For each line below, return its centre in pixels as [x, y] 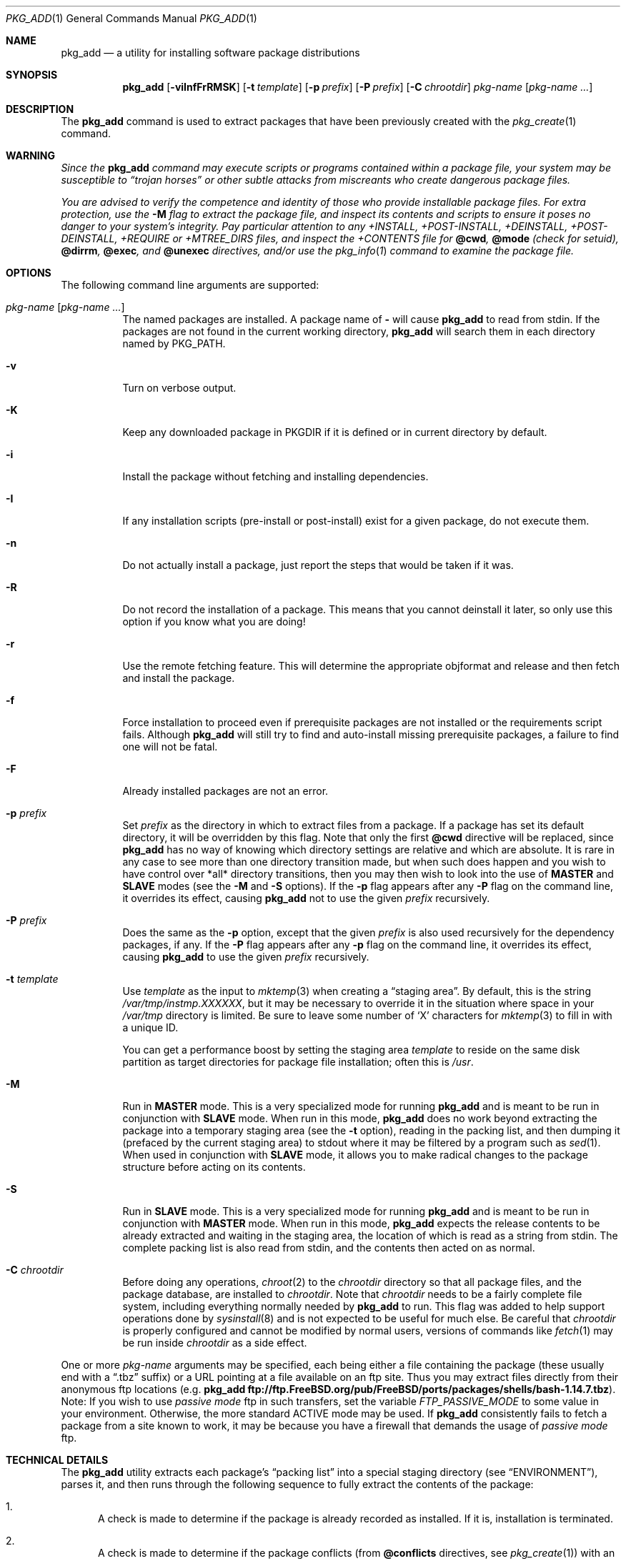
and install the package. [179, 678]
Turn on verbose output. [179, 388]
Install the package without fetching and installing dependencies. [275, 476]
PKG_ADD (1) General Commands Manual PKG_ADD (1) [131, 18]
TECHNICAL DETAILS [57, 1460]
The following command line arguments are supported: [190, 285]
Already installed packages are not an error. [225, 791]
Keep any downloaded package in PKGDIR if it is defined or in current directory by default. [335, 432]
